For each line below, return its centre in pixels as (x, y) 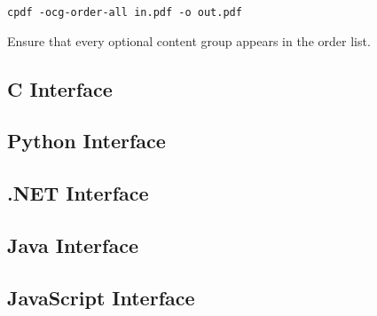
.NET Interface (78, 193)
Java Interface (73, 245)
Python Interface (86, 141)
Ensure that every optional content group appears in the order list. (189, 40)
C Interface (60, 88)
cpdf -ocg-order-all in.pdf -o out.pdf (125, 12)
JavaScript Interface (101, 297)
